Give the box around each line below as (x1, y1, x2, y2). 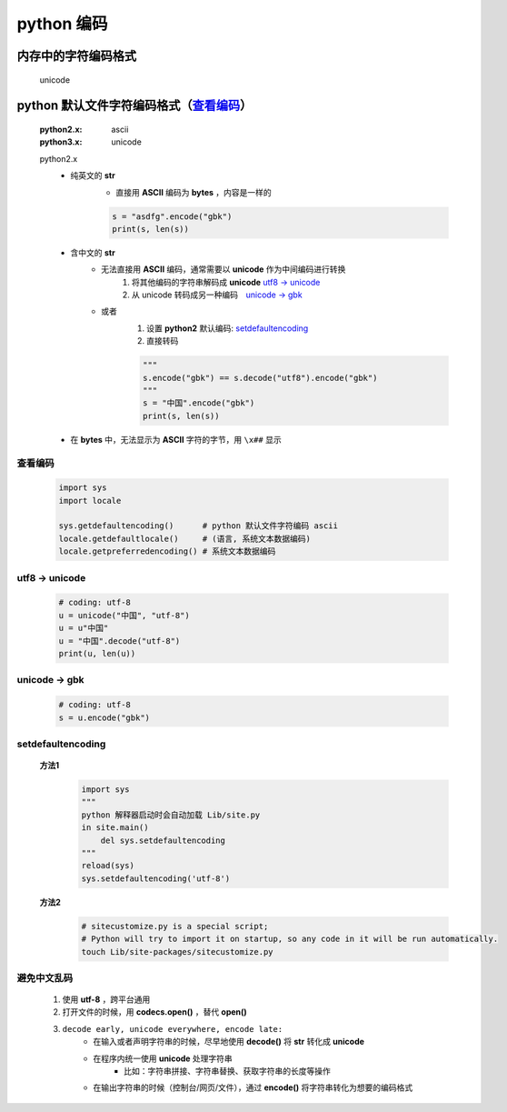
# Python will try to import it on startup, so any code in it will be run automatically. (81, 934, 499, 945)
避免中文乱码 (16, 971, 74, 984)
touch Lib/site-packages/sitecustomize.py (81, 947, 273, 957)
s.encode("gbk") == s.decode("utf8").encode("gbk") (142, 373, 378, 383)
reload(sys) (81, 860, 135, 871)
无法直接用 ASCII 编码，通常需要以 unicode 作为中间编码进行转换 (101, 264, 346, 275)
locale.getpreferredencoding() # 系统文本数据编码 (58, 546, 276, 556)
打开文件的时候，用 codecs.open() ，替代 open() (62, 1007, 247, 1017)
